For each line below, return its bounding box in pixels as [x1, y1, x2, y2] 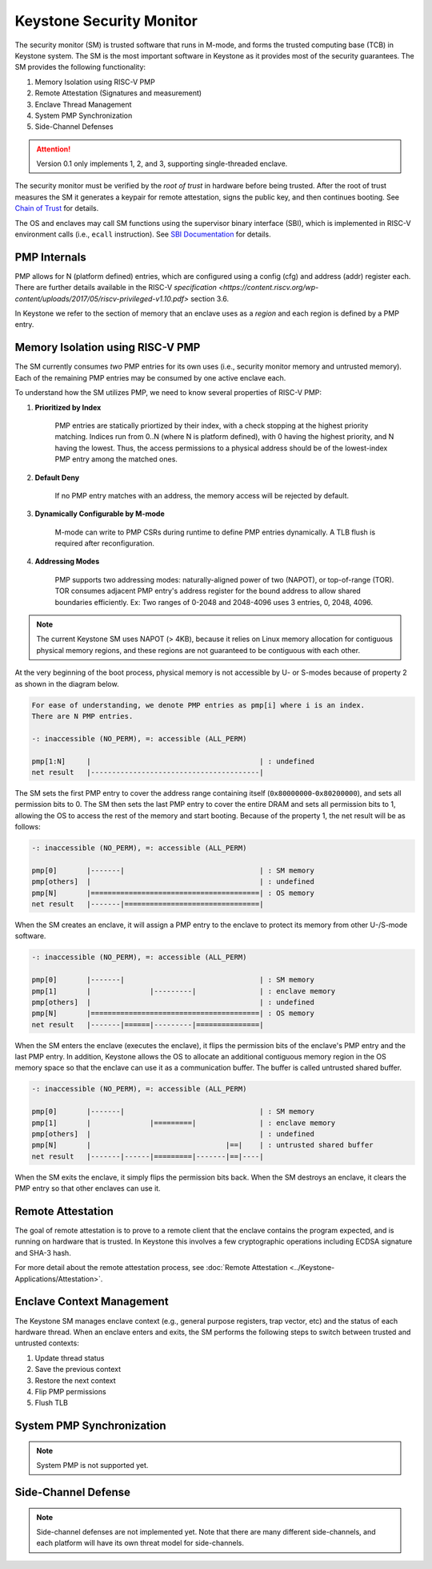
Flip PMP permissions [34, 1386, 107, 1396]
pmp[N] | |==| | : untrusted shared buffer [31, 1140, 374, 1150]
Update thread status [34, 1353, 105, 1362]
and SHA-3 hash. [14, 1248, 71, 1257]
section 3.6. [190, 293, 230, 304]
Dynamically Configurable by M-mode [34, 509, 165, 518]
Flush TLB [34, 1398, 68, 1408]
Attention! [36, 144, 71, 154]
